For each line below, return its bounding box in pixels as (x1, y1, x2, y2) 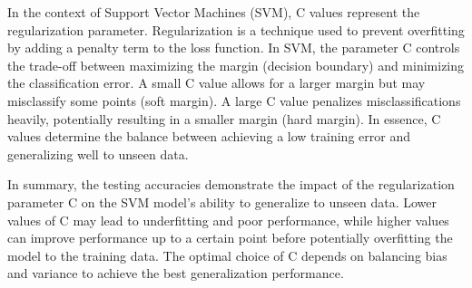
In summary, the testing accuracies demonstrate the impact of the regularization (7, 175, 455, 194)
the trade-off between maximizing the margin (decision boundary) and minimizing (7, 55, 465, 74)
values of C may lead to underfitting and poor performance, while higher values (7, 210, 449, 229)
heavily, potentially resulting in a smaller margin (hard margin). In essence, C (7, 109, 441, 128)
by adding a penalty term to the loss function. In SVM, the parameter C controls (7, 38, 460, 57)
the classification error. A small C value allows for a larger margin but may (7, 73, 426, 92)
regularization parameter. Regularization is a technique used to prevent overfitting (7, 20, 465, 39)
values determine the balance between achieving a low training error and (7, 127, 410, 146)
